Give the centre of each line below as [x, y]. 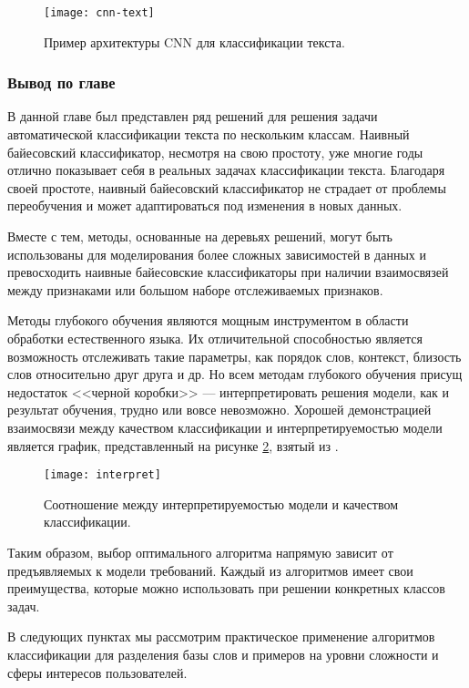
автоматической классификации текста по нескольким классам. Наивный [209, 134]
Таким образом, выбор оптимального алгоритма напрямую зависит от [200, 552]
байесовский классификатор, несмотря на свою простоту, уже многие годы [215, 152]
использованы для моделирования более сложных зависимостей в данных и [217, 254]
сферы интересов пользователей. [97, 672]
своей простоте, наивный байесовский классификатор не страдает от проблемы [227, 187]
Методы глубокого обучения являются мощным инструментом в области [208, 320]
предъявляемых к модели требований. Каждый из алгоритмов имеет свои [210, 570]
